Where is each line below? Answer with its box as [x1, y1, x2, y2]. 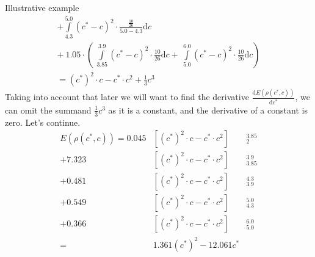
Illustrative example [5, 1, 79, 13]
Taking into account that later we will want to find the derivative [5, 90, 249, 103]
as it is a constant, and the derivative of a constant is [108, 103, 308, 116]
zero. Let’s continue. [5, 115, 81, 128]
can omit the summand [5, 103, 92, 116]
